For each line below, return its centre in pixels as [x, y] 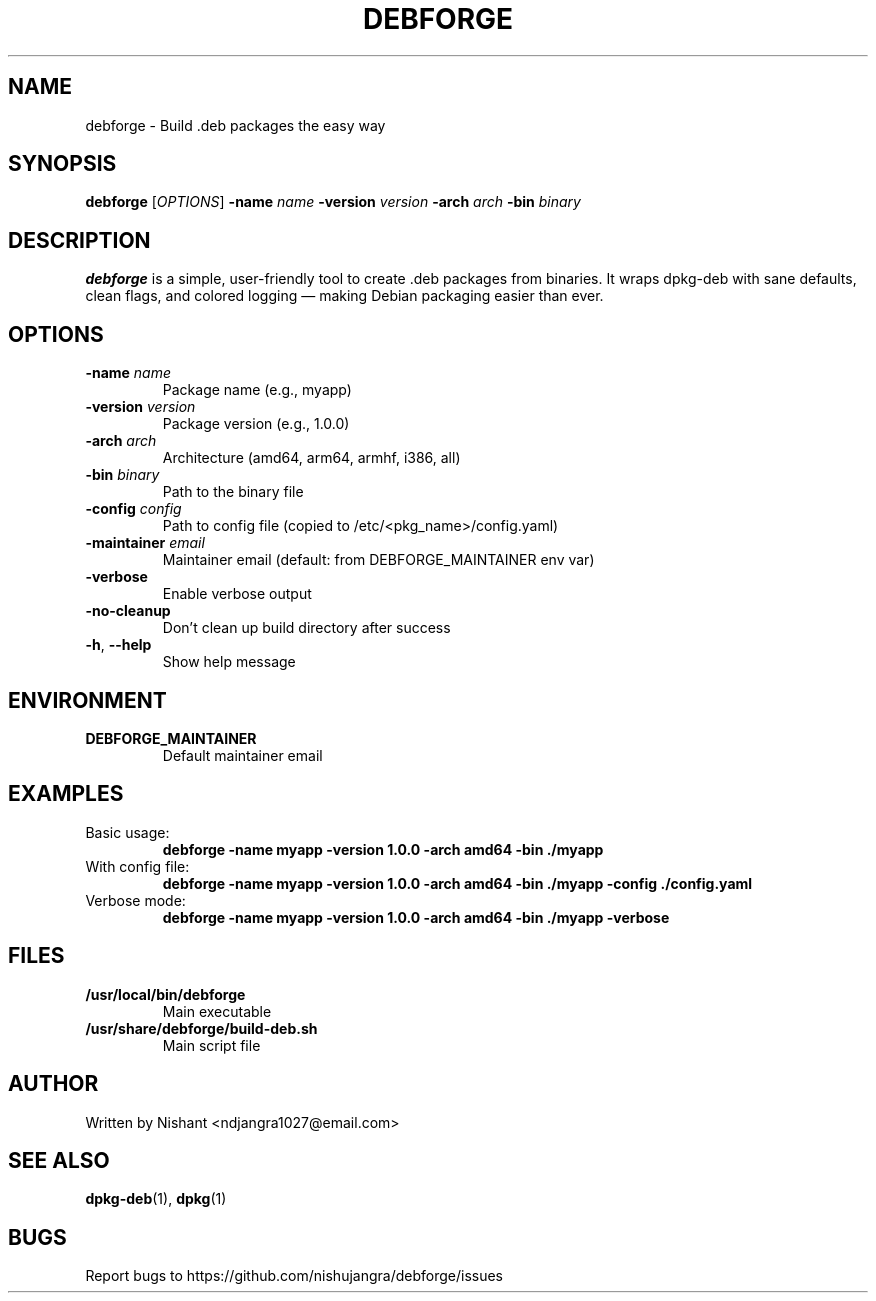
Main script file [211, 1045]
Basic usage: [127, 832]
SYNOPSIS [62, 164]
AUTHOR [53, 1084]
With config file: [137, 866]
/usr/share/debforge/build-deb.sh [201, 1028]
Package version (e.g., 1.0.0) [256, 424]
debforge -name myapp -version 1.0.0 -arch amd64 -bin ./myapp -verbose [416, 917]
